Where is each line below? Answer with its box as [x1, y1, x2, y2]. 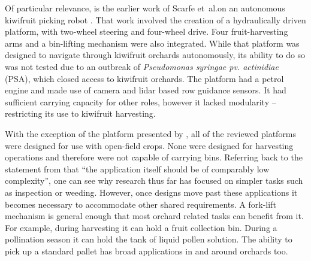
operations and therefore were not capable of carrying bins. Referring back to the [5, 151, 303, 163]
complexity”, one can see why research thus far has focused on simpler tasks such [5, 174, 303, 187]
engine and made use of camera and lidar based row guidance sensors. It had [5, 84, 286, 96]
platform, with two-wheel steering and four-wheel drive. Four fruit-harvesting [5, 25, 288, 38]
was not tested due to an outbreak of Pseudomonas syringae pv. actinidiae [5, 60, 279, 72]
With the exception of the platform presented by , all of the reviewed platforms [5, 127, 297, 139]
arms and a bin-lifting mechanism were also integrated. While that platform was [5, 37, 300, 49]
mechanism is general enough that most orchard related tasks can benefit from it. [5, 210, 304, 222]
